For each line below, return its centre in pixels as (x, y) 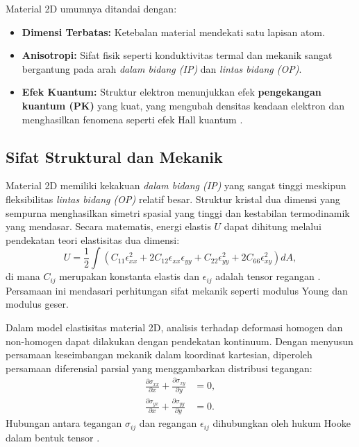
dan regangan (168, 423)
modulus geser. (37, 304)
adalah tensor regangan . (268, 276)
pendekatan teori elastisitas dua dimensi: (93, 239)
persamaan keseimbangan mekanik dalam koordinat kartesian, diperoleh (159, 354)
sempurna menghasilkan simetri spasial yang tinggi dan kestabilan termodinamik (178, 212)
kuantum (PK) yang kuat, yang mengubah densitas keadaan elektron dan (183, 105)
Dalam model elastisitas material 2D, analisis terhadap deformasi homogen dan (174, 327)
